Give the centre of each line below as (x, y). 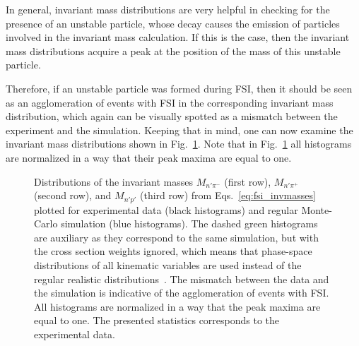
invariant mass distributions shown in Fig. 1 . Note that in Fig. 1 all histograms (179, 144)
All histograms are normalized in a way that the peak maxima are (177, 306)
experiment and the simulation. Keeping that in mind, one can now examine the (179, 130)
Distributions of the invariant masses (114, 181)
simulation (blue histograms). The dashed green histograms (189, 223)
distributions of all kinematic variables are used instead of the (168, 264)
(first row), (248, 181)
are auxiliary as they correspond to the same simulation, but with (176, 237)
